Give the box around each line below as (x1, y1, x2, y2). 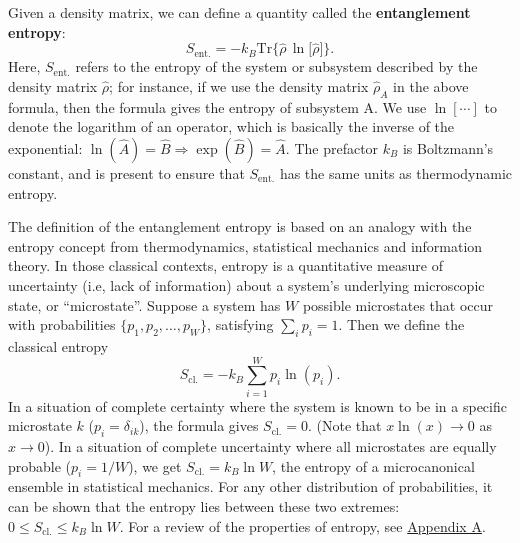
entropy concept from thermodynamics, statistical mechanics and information (8, 235, 483, 256)
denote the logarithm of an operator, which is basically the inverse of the (8, 116, 455, 137)
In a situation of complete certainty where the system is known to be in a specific (8, 395, 507, 416)
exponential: (8, 137, 83, 158)
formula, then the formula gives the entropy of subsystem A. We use (8, 96, 427, 117)
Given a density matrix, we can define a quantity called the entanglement (8, 2, 471, 22)
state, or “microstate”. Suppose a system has (8, 294, 281, 315)
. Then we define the (338, 314, 465, 335)
